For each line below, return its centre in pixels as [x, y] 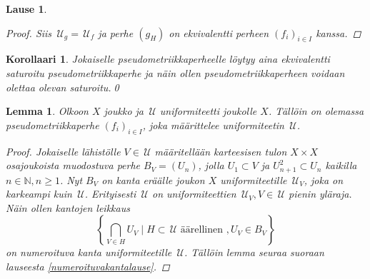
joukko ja [124, 111]
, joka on [324, 179]
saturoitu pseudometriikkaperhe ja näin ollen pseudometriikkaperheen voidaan [175, 72]
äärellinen [201, 230]
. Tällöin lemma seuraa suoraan [254, 252]
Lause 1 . [26, 9]
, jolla [211, 165]
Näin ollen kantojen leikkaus [68, 207]
